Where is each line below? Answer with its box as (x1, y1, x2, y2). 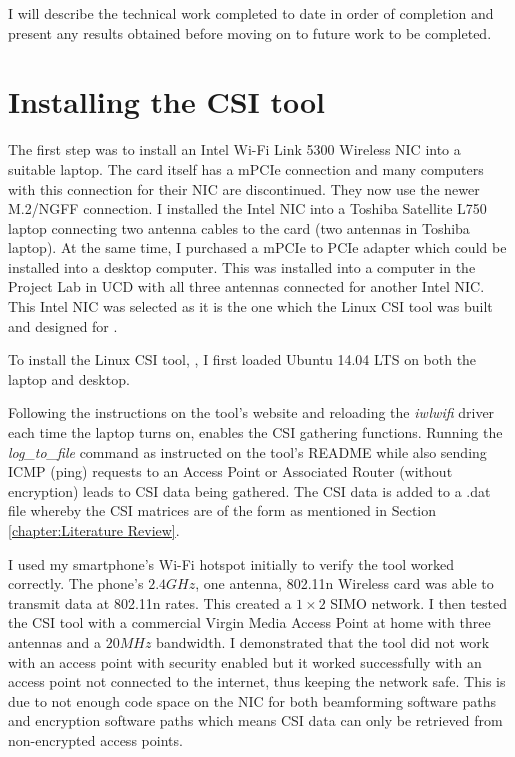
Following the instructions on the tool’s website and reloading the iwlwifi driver (8, 402, 495, 423)
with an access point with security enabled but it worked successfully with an (8, 651, 482, 672)
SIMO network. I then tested (330, 592, 507, 613)
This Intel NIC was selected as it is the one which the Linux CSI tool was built (8, 296, 493, 317)
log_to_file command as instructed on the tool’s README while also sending (8, 441, 487, 462)
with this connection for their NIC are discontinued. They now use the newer (8, 178, 480, 199)
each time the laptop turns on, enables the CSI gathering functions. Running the (8, 422, 503, 443)
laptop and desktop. (8, 368, 130, 389)
